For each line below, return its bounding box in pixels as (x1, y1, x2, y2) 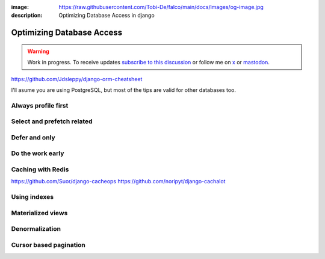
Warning (27, 47, 49, 55)
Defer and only (11, 133, 55, 141)
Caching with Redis (11, 165, 69, 174)
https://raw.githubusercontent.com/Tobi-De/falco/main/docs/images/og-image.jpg (58, 4, 264, 10)
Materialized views (11, 209, 68, 217)
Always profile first (11, 101, 69, 109)
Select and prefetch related (11, 117, 93, 126)
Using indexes (11, 193, 54, 201)
